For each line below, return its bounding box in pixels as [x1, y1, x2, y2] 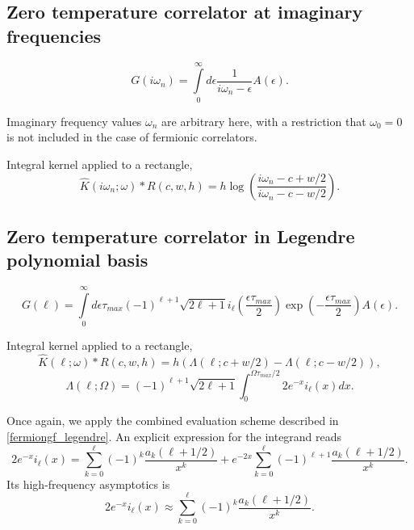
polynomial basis [6, 247, 148, 272]
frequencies [6, 23, 102, 48]
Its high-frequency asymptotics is [6, 475, 170, 492]
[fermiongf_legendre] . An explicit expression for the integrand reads [6, 427, 342, 444]
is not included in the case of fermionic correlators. [6, 128, 257, 145]
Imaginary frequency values [6, 112, 142, 129]
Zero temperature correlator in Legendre [6, 223, 355, 248]
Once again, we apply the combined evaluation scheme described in [6, 412, 339, 429]
